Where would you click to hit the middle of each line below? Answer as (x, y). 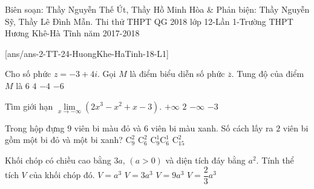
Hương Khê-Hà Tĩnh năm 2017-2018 (72, 33)
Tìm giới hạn (29, 106)
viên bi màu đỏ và (108, 128)
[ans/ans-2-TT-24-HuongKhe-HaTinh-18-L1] (87, 53)
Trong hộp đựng (35, 128)
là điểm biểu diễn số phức (177, 74)
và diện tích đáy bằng (205, 160)
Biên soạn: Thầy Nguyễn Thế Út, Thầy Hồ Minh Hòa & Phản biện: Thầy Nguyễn (157, 9)
